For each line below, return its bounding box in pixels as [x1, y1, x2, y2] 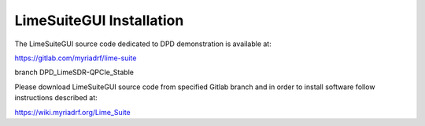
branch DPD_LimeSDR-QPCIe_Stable [14, 67, 134, 77]
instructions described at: [14, 93, 98, 103]
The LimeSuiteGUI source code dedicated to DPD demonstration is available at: [14, 39, 272, 49]
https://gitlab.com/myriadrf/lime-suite [14, 53, 137, 63]
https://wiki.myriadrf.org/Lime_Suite [14, 107, 131, 117]
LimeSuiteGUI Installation [14, 12, 184, 29]
